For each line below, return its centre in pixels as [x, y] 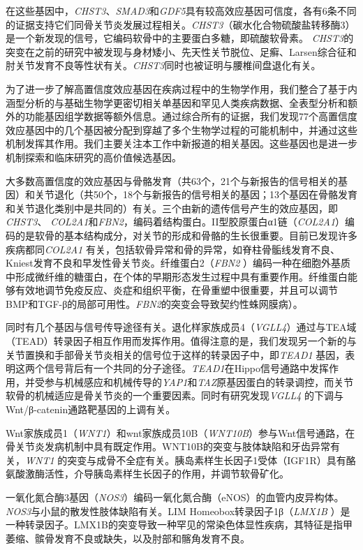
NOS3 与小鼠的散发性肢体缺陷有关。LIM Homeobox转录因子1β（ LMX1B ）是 [178, 511]
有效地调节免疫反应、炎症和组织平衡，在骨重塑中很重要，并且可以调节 [176, 290]
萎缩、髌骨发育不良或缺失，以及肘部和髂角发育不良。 [128, 538]
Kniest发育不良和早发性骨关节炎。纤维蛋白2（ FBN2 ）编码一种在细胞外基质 [178, 263]
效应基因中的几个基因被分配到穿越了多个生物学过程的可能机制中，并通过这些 [181, 129]
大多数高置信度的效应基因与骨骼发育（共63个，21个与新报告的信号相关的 [172, 180]
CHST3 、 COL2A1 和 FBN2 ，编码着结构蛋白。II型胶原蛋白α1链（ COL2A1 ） [176, 222]
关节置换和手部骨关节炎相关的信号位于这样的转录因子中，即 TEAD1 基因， [176, 354]
